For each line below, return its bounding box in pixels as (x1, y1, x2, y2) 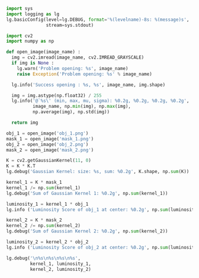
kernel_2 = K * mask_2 (6, 217, 62, 223)
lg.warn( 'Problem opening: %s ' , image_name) (17, 65, 129, 71)
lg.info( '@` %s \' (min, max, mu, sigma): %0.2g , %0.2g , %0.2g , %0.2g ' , (11, 98, 190, 104)
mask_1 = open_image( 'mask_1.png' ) (6, 136, 94, 142)
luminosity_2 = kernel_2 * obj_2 (6, 239, 89, 245)
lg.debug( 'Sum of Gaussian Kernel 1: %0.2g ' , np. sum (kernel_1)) (6, 190, 168, 196)
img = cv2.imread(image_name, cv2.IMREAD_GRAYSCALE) (11, 55, 145, 60)
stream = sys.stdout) (46, 22, 94, 28)
